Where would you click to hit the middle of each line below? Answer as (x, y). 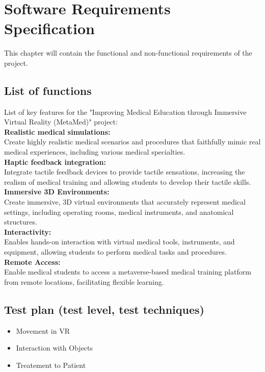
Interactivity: (28, 231)
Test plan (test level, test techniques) (104, 309)
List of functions (48, 90)
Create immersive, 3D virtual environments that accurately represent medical (125, 202)
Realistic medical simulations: (57, 131)
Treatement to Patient (51, 365)
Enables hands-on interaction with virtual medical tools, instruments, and (120, 242)
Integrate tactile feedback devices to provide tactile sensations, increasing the (125, 172)
